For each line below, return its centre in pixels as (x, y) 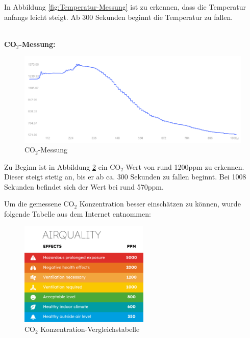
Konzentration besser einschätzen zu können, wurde (160, 204)
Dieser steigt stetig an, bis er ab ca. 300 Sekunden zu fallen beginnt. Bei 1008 (125, 177)
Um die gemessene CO (39, 204)
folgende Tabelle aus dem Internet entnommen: (78, 214)
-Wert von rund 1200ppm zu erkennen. (184, 166)
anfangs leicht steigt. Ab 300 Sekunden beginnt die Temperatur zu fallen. (119, 17)
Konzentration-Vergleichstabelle (90, 329)
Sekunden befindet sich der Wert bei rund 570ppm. (84, 186)
